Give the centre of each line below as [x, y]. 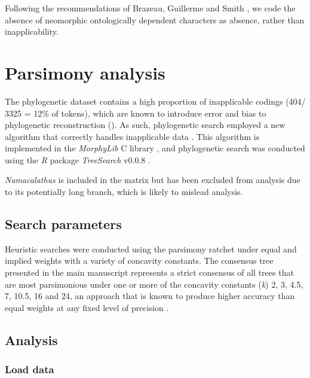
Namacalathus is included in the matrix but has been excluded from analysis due [153, 180]
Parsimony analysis [85, 72]
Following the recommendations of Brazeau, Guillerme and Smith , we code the [150, 8]
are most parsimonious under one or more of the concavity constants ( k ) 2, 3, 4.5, [154, 284]
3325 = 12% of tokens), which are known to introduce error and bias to [136, 113]
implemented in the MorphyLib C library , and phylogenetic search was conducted [155, 148]
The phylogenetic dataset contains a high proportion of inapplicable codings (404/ [155, 101]
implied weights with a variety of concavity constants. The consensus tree [139, 260]
